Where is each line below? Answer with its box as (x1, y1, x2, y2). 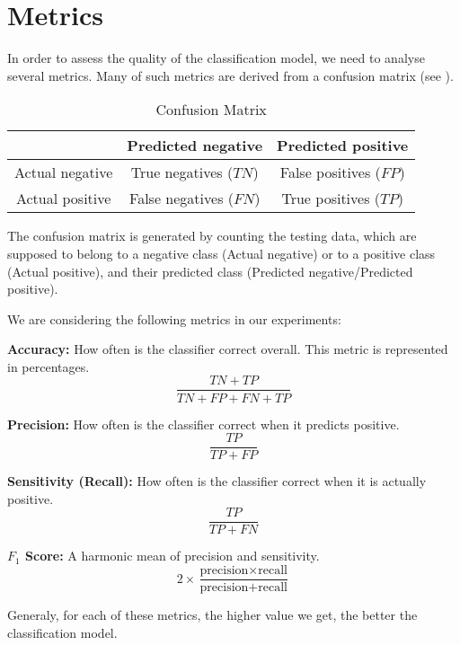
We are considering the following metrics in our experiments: (7, 309, 341, 328)
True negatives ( (130, 162, 234, 183)
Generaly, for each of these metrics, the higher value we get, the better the (7, 605, 418, 624)
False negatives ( (129, 188, 234, 209)
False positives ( (279, 162, 381, 183)
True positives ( (281, 188, 381, 209)
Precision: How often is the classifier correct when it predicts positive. (7, 414, 400, 433)
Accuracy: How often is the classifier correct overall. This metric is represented (7, 340, 448, 358)
